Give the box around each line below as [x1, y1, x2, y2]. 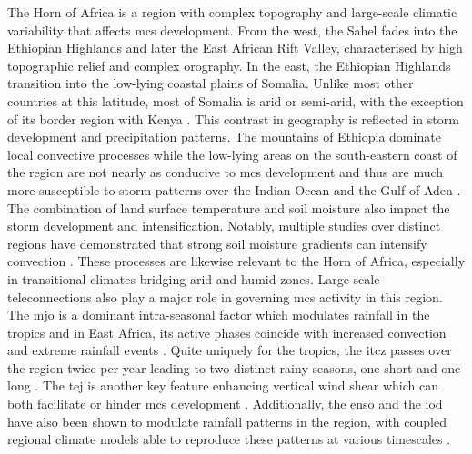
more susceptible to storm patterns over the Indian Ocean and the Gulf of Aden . [7, 180, 461, 199]
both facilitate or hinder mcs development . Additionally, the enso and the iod [7, 394, 443, 413]
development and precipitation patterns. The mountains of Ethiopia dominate [7, 127, 441, 146]
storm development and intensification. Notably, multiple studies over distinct [7, 216, 441, 235]
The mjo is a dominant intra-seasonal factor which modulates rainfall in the [7, 305, 430, 324]
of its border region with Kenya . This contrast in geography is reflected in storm [7, 109, 459, 128]
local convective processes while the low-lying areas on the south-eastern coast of [7, 144, 457, 163]
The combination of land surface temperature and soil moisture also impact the [7, 198, 450, 217]
